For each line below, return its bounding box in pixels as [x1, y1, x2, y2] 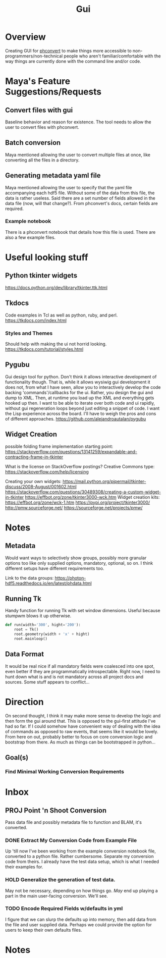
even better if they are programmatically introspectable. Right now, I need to [5, 668, 161, 674]
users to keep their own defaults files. [5, 927, 82, 933]
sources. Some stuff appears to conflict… [5, 679, 90, 685]
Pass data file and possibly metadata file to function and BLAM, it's [5, 819, 142, 825]
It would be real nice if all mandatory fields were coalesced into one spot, [5, 663, 155, 669]
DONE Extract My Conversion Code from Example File [5, 837, 137, 844]
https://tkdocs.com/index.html [5, 317, 67, 323]
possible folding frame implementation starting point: [5, 443, 113, 449]
